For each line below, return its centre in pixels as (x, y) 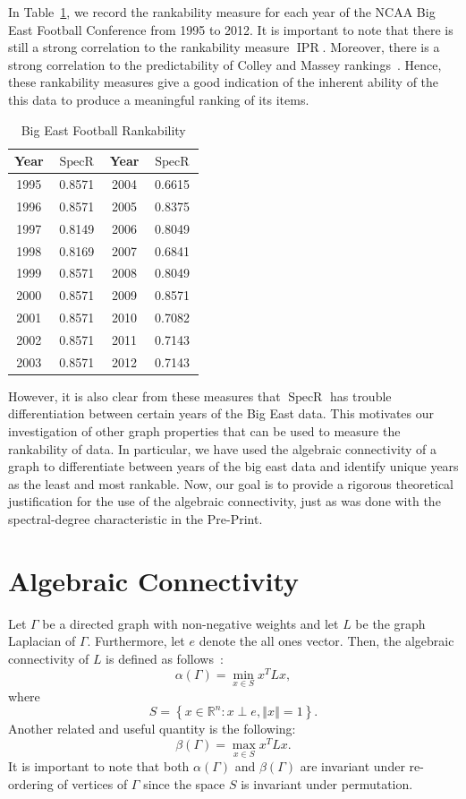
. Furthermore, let (136, 641)
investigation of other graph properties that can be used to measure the (204, 431)
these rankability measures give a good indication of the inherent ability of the (224, 82)
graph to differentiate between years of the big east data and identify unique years (233, 466)
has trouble (360, 395)
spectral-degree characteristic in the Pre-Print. (136, 519)
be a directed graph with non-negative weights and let (191, 623)
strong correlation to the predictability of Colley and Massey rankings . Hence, (225, 64)
